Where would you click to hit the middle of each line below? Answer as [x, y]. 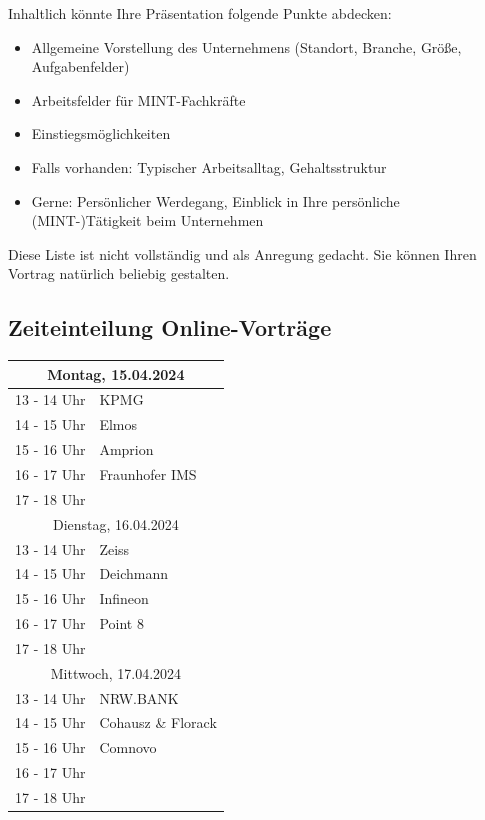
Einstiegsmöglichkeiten [101, 133]
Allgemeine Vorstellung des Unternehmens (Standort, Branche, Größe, [246, 46]
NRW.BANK [139, 697]
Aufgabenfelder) [80, 66]
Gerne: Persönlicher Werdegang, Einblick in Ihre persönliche [215, 200]
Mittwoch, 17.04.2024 [116, 672]
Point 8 [121, 623]
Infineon [124, 598]
